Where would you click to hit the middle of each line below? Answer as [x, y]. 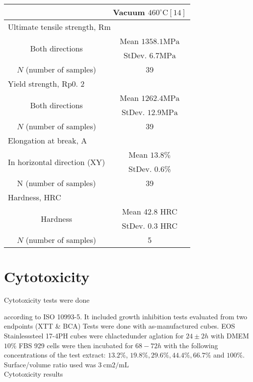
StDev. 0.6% [150, 169]
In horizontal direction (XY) [57, 162]
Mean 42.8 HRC [150, 211]
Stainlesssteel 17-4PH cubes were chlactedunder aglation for [94, 335]
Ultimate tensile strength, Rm [59, 27]
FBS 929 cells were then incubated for [76, 345]
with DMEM [230, 335]
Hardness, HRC [35, 197]
